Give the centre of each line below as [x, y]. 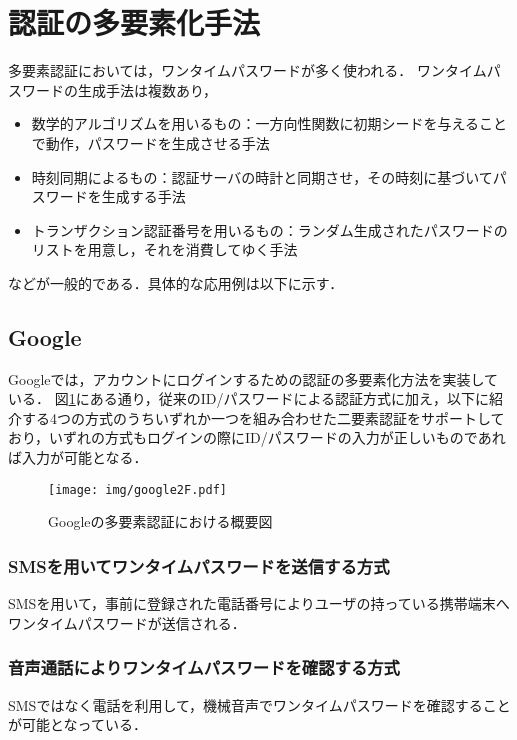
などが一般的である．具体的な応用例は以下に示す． [176, 282]
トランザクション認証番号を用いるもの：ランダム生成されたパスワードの [269, 229]
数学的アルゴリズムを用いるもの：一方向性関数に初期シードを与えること [269, 123]
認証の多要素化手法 [134, 22]
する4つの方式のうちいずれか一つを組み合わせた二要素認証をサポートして [263, 417]
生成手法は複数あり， [147, 89]
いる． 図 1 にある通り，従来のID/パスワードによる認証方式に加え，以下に [249, 398]
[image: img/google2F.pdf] [137, 489]
